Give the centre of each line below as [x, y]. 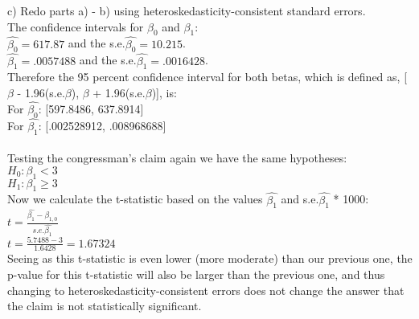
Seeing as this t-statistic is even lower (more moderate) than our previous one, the [210, 258]
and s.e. [300, 199]
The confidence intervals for [76, 26]
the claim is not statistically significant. [105, 306]
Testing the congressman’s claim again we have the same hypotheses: [177, 158]
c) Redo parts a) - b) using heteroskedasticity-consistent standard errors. [187, 10]
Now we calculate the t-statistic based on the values [135, 199]
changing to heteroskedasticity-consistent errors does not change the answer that [206, 290]
